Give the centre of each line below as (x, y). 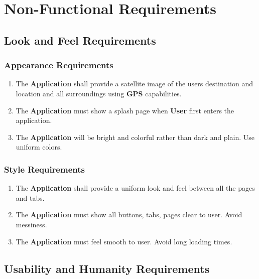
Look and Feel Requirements (80, 40)
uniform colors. (39, 147)
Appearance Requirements (59, 65)
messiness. (31, 224)
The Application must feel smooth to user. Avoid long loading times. (124, 241)
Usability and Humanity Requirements (107, 268)
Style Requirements (44, 169)
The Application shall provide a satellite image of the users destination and (135, 84)
